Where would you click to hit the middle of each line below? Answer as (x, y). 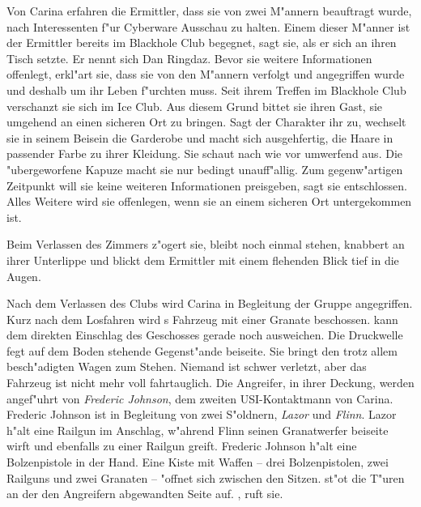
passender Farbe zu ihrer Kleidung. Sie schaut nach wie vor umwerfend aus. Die (204, 153)
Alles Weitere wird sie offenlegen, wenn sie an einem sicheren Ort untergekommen (209, 201)
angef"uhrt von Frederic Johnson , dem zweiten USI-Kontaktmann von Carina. (200, 398)
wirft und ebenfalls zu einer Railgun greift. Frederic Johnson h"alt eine (182, 446)
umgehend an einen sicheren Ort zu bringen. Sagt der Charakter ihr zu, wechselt (206, 122)
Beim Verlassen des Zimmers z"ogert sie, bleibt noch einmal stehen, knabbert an (206, 244)
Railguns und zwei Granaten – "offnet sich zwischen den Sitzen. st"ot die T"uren (206, 477)
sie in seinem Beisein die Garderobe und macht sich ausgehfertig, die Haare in (200, 137)
